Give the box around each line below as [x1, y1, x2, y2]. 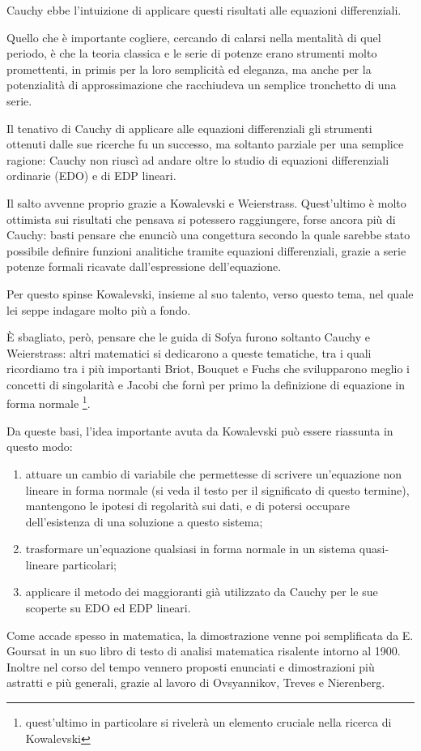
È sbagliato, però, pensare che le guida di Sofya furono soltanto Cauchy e [6, 328, 370, 345]
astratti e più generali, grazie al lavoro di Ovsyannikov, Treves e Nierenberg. [6, 674, 385, 691]
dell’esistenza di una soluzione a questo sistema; [25, 513, 263, 530]
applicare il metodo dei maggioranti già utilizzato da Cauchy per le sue [25, 583, 378, 600]
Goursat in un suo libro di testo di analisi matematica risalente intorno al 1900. [6, 642, 401, 659]
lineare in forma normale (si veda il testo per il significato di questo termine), [25, 481, 410, 498]
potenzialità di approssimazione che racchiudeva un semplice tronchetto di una [6, 76, 397, 93]
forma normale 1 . [6, 393, 91, 412]
